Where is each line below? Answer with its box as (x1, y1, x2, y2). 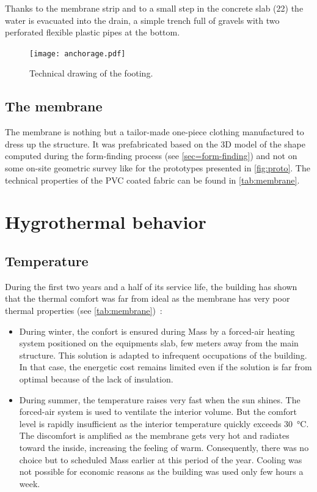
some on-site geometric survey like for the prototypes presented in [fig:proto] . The (5, 162, 310, 174)
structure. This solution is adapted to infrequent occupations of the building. (19, 348, 307, 361)
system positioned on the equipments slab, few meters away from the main (19, 337, 299, 349)
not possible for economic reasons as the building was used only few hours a (19, 465, 304, 478)
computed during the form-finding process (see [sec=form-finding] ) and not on (5, 149, 297, 162)
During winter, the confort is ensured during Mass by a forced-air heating (19, 324, 295, 337)
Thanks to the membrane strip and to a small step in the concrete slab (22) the (5, 2, 304, 14)
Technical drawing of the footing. (29, 67, 153, 80)
